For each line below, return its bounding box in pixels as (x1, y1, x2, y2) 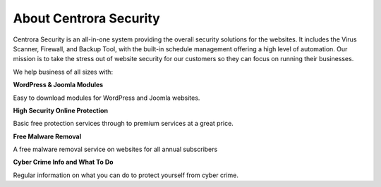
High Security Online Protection (13, 106, 109, 115)
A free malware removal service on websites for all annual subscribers (13, 145, 218, 154)
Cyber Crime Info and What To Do (13, 158, 114, 167)
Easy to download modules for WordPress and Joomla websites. (13, 93, 200, 102)
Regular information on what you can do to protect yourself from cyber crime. (13, 171, 239, 179)
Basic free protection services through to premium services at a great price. (13, 120, 234, 128)
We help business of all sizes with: (13, 67, 113, 76)
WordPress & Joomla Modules (13, 81, 104, 89)
